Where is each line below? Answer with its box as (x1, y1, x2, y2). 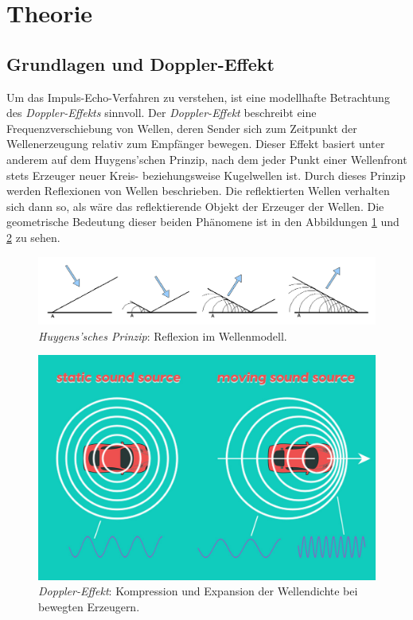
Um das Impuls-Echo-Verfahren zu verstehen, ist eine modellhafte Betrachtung (6, 88, 390, 105)
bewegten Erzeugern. (38, 598, 140, 614)
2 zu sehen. (6, 228, 60, 245)
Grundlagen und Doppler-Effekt (6, 51, 275, 76)
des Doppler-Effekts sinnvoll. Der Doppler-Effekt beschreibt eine (6, 104, 317, 121)
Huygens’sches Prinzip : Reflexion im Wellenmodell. (38, 327, 287, 344)
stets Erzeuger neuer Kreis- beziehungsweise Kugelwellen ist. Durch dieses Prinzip (6, 166, 406, 183)
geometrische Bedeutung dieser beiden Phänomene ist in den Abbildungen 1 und (6, 213, 399, 230)
